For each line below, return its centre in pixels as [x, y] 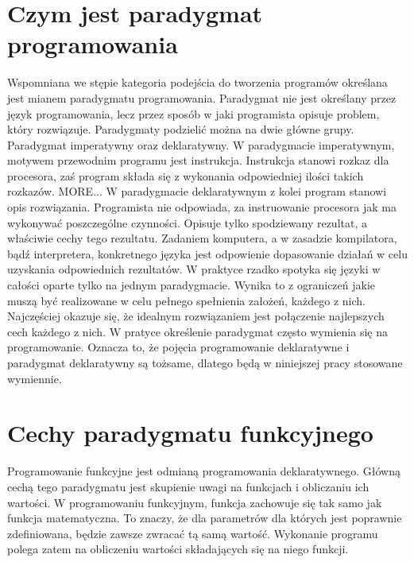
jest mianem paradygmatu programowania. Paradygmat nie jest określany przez [202, 97]
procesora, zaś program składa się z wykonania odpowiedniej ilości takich [186, 175]
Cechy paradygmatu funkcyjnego [190, 433]
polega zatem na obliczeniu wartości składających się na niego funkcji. [178, 549]
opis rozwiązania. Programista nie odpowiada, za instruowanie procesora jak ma [202, 207]
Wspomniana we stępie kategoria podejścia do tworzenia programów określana [197, 82]
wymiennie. [35, 378]
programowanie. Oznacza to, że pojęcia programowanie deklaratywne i [178, 347]
